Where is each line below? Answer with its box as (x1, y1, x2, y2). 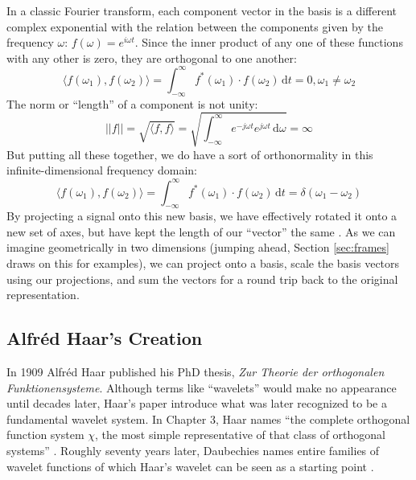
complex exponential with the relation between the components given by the (6, 18, 383, 35)
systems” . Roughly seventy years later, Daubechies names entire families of (6, 442, 380, 459)
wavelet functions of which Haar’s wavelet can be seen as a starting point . (6, 457, 374, 474)
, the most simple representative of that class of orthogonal (95, 426, 386, 443)
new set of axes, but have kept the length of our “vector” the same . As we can (6, 223, 396, 240)
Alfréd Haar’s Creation (6, 326, 203, 351)
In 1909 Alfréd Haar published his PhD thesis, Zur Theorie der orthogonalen (6, 363, 385, 380)
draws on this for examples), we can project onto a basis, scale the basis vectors (6, 255, 400, 272)
